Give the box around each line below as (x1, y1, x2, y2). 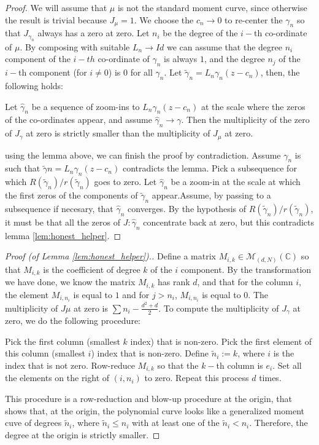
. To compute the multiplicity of (158, 301, 279, 314)
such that (5, 162, 40, 175)
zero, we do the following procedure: (5, 314, 141, 327)
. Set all (272, 359, 302, 372)
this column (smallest (5, 347, 85, 360)
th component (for (18, 66, 87, 79)
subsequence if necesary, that (5, 202, 113, 215)
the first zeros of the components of (5, 189, 138, 202)
